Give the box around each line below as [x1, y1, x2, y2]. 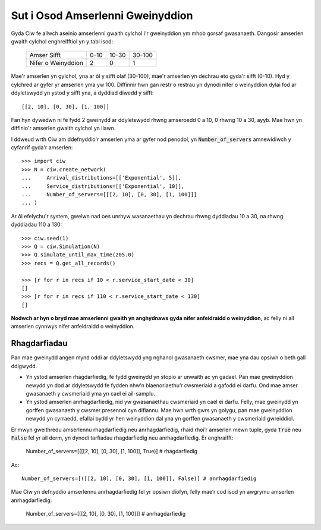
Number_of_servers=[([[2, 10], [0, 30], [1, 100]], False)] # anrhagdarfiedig [21, 475, 257, 482]
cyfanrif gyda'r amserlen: [11, 144, 73, 151]
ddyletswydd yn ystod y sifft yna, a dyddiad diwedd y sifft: [11, 89, 154, 96]
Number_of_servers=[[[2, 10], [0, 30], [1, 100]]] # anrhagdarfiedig [26, 510, 186, 518]
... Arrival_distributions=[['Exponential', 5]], [21, 174, 181, 181]
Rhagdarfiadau [11, 338, 68, 349]
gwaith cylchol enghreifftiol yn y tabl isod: [11, 37, 114, 45]
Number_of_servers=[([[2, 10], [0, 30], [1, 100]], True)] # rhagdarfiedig [26, 448, 198, 455]
